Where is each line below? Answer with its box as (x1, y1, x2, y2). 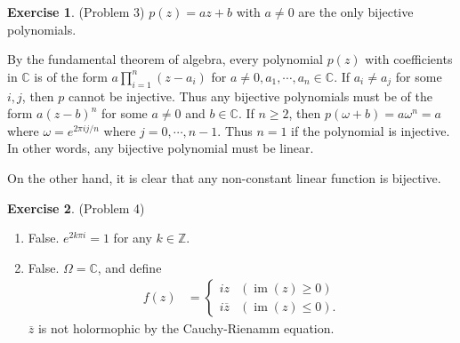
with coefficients (365, 50, 453, 68)
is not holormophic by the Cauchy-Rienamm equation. (37, 319, 335, 338)
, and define (97, 258, 162, 276)
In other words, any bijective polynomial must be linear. (7, 139, 314, 157)
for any (113, 228, 152, 247)
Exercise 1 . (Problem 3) (7, 3, 145, 20)
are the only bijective (298, 3, 414, 20)
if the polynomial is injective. (291, 121, 450, 140)
